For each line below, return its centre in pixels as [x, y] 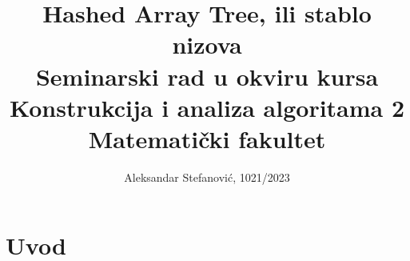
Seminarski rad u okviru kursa [207, 76]
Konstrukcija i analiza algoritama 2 [207, 107]
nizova [207, 44]
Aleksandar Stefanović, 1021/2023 [207, 177]
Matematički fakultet [207, 138]
